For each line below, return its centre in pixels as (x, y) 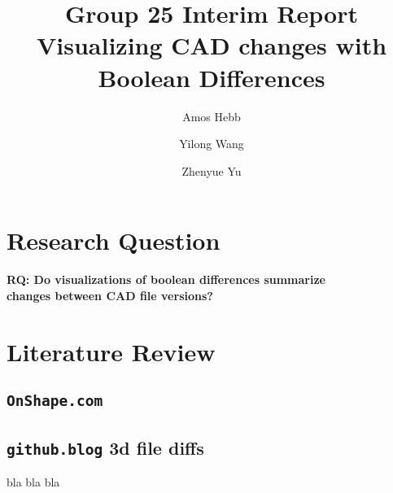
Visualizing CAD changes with (212, 45)
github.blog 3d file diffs (105, 447)
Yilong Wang (212, 144)
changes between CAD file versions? (110, 295)
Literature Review (111, 351)
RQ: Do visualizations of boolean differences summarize (166, 279)
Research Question (114, 240)
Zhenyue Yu (212, 170)
